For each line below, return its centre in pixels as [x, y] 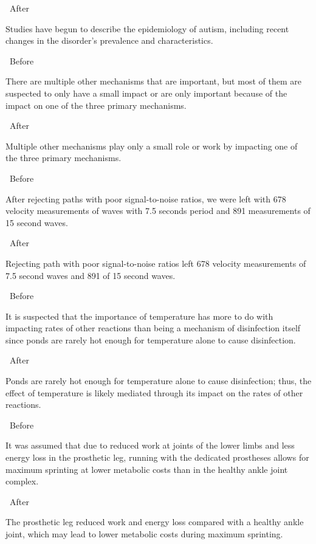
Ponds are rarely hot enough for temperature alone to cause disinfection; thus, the [159, 381]
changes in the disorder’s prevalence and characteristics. [109, 40]
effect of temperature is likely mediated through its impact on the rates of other [154, 392]
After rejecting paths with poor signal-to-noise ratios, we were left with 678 [146, 198]
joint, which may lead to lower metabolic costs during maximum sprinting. [144, 534]
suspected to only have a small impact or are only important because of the [146, 93]
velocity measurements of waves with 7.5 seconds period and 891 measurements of [158, 211]
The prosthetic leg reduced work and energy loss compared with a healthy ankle [155, 522]
